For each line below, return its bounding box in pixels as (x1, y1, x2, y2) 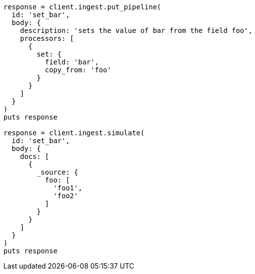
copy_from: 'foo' (45, 66, 112, 74)
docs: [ (20, 152, 49, 160)
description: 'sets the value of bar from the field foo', (20, 27, 253, 34)
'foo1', (53, 184, 83, 192)
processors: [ (20, 34, 74, 42)
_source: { (36, 168, 78, 176)
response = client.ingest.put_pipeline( (3, 3, 161, 11)
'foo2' (53, 192, 78, 200)
